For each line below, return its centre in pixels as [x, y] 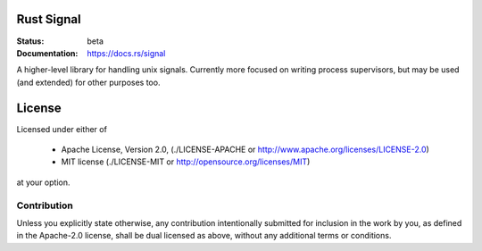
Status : [30, 41]
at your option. [43, 182]
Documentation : [47, 53]
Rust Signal [49, 19]
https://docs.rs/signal [126, 53]
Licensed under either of [62, 129]
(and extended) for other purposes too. [88, 82]
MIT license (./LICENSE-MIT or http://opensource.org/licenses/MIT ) [186, 162]
